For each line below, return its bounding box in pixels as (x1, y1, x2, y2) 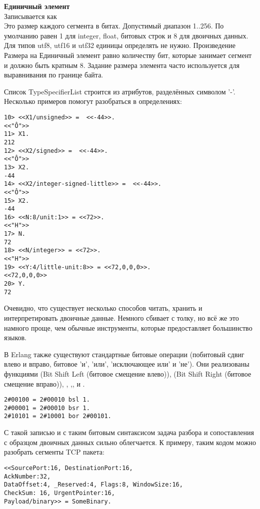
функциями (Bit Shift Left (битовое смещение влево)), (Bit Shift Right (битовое (4, 368, 251, 379)
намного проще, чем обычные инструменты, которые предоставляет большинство (4, 322, 252, 333)
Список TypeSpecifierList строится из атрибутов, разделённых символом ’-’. (4, 86, 235, 96)
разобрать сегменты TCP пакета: (4, 447, 104, 457)
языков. (4, 332, 26, 343)
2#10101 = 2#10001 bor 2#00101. (4, 413, 111, 420)
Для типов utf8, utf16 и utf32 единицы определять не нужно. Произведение (4, 40, 235, 50)
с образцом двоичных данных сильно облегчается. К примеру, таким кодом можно (4, 437, 256, 447)
